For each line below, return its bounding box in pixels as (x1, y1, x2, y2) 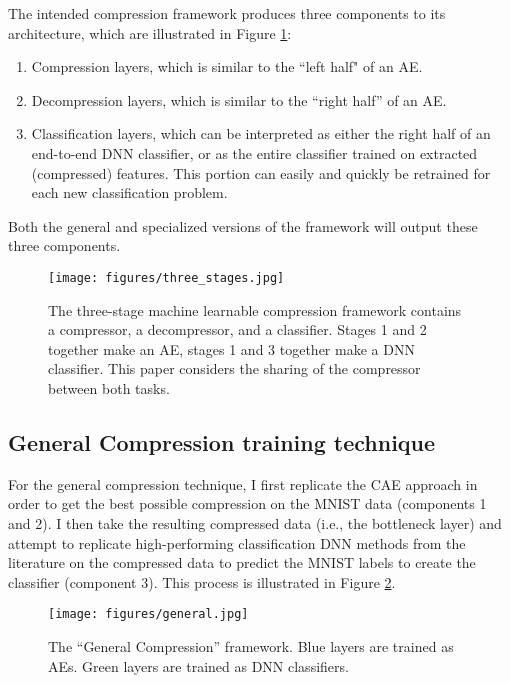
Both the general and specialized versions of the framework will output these (8, 215, 478, 236)
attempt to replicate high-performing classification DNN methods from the (8, 532, 466, 553)
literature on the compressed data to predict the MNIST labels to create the (8, 552, 476, 573)
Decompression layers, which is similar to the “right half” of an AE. (31, 89, 447, 110)
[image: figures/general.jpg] (48, 607, 249, 622)
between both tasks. (48, 377, 170, 398)
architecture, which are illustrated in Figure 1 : (8, 22, 292, 43)
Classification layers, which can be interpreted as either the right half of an (31, 123, 491, 144)
